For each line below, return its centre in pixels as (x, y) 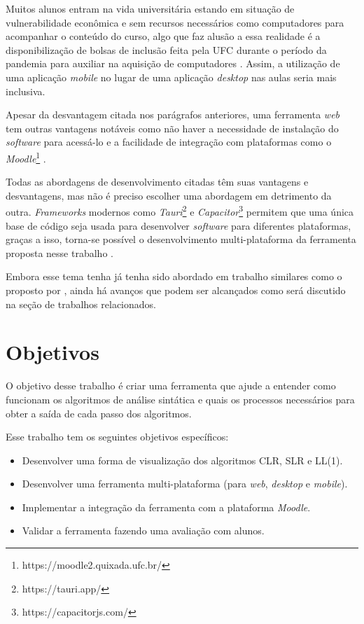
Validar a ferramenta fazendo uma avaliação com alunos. (143, 531)
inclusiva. (26, 91)
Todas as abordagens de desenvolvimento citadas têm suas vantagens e (157, 182)
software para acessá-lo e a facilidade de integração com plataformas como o (169, 142)
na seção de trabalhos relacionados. (81, 304)
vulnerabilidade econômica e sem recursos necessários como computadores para (175, 22)
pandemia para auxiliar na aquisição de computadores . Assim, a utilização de (173, 63)
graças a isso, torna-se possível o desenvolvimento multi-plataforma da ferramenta (181, 239)
